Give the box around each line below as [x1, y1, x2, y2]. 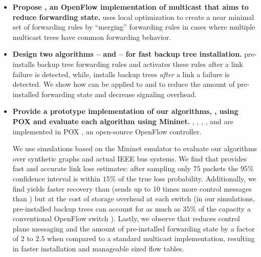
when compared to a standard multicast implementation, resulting [47, 233, 255, 244]
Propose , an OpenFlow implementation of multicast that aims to [12, 2, 249, 12]
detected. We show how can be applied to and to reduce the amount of [12, 79, 235, 89]
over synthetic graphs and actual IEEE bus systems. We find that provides [12, 153, 247, 163]
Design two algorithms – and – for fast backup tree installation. [12, 49, 242, 59]
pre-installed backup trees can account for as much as [12, 203, 181, 214]
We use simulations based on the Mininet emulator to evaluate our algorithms [12, 143, 257, 154]
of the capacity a [198, 203, 251, 214]
